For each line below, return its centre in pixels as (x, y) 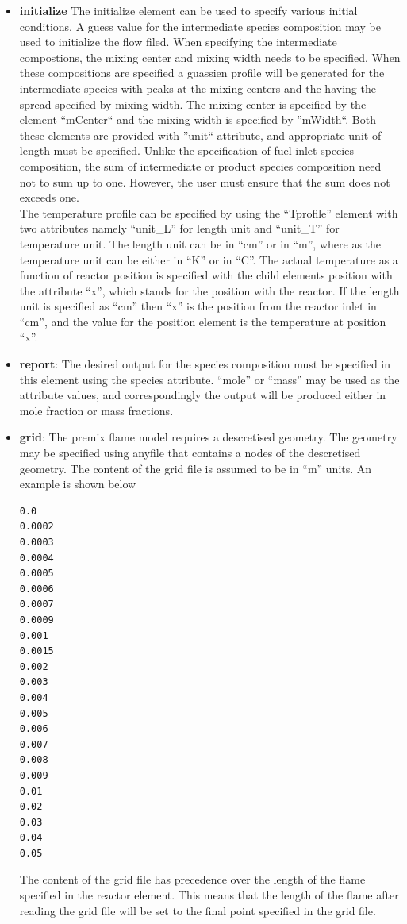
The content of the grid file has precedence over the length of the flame (192, 879)
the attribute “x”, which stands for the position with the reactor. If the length (209, 290)
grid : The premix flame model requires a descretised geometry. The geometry (208, 437)
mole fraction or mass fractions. (96, 410)
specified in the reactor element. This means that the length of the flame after (209, 895)
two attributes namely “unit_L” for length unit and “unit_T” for (179, 228)
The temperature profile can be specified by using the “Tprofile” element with (209, 212)
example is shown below (78, 484)
